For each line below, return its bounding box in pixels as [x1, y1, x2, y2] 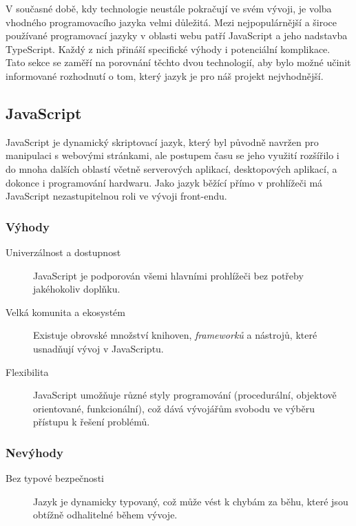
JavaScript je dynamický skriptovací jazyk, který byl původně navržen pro [6, 134, 319, 149]
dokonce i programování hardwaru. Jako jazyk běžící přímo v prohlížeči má [6, 175, 323, 189]
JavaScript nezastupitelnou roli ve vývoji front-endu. [6, 189, 227, 203]
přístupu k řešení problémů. [33, 414, 150, 429]
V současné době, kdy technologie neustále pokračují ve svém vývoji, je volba [6, 1, 332, 15]
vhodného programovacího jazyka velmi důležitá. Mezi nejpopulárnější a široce [6, 14, 337, 29]
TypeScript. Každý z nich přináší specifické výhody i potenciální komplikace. [6, 41, 331, 56]
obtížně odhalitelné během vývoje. [33, 507, 178, 522]
